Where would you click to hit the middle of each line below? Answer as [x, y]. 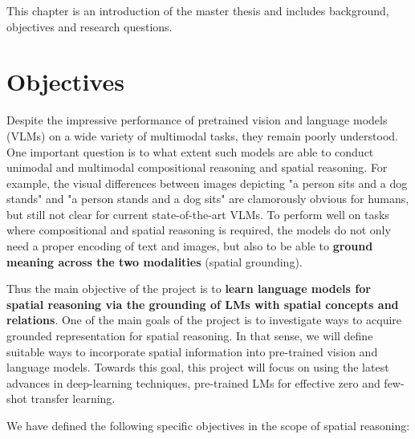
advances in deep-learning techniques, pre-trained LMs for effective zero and [193, 382]
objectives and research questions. [90, 26]
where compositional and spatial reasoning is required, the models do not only [199, 230]
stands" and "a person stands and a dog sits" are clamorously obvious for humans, [208, 199]
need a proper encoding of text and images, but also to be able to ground [190, 246]
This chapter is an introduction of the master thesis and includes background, [198, 10]
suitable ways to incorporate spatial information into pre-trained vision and [192, 351]
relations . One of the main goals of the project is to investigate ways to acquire [204, 320]
